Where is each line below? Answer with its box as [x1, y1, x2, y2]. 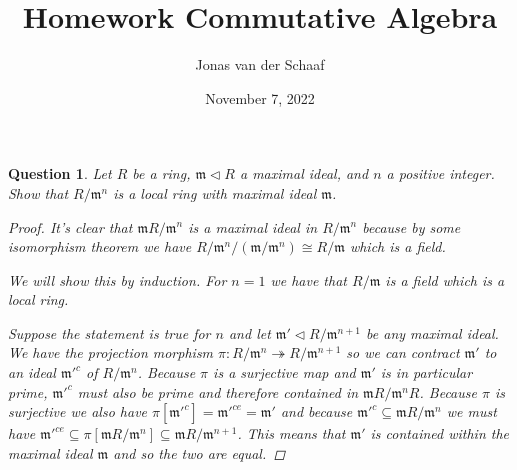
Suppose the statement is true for [8, 322, 211, 343]
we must [446, 401, 497, 422]
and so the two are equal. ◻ [113, 442, 286, 463]
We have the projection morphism [8, 342, 214, 363]
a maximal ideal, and [239, 163, 369, 184]
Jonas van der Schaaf [195, 54, 325, 75]
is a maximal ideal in [188, 216, 318, 237]
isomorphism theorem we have [8, 236, 192, 257]
